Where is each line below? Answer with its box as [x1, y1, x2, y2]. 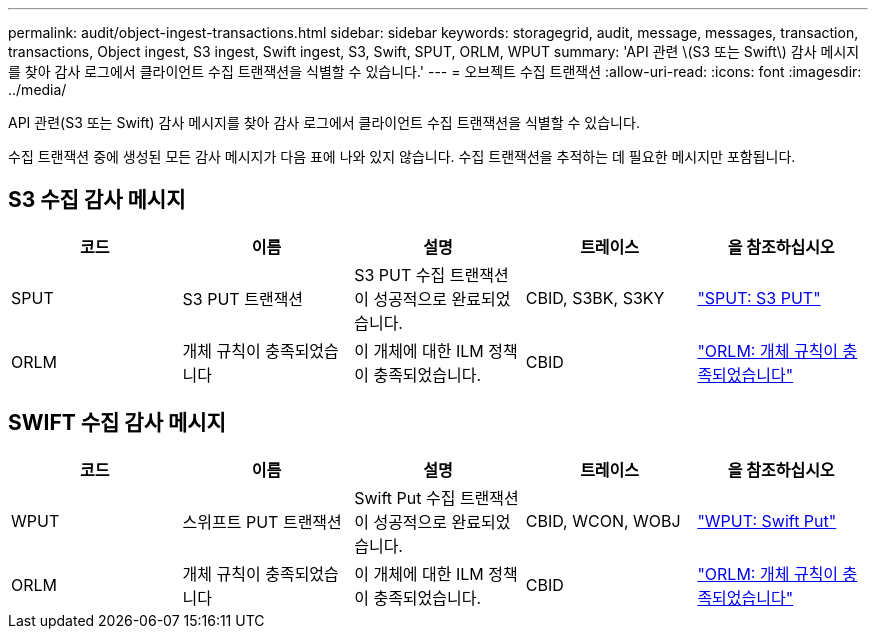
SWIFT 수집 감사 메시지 [8, 410, 226, 436]
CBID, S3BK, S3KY [525, 287, 665, 308]
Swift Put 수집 [354, 487, 456, 508]
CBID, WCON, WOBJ [525, 510, 681, 531]
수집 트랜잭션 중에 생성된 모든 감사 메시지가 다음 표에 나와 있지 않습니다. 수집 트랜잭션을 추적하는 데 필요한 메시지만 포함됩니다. [8, 148, 796, 165]
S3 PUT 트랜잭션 [182, 288, 304, 309]
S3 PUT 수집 [354, 264, 446, 285]
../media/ [8, 81, 67, 98]
